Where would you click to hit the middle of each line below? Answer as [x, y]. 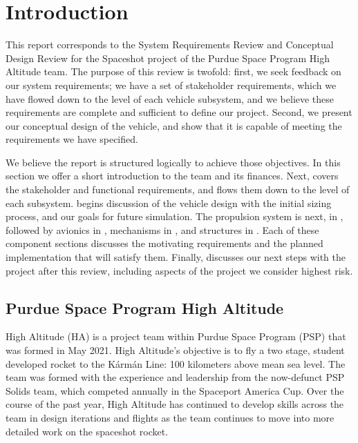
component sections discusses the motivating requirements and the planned [164, 243]
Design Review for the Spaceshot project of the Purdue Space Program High [168, 58]
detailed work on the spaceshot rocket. [87, 431]
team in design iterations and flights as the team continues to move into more [170, 417]
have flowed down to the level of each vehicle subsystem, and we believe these [170, 98]
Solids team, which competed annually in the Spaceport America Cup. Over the [175, 390]
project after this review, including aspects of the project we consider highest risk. [179, 270]
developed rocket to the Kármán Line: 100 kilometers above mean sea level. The [176, 363]
